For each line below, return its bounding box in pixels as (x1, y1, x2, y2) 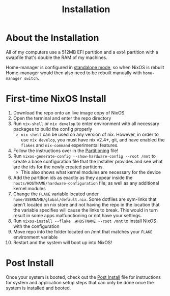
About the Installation (6, 32, 99, 44)
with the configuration (13, 223, 60, 229)
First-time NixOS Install (6, 93, 106, 105)
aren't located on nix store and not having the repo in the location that (13, 201, 160, 208)
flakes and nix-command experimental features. (20, 142, 119, 148)
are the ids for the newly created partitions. (13, 164, 104, 170)
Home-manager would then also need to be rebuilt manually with (6, 70, 142, 76)
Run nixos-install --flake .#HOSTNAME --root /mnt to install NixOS (13, 218, 157, 224)
